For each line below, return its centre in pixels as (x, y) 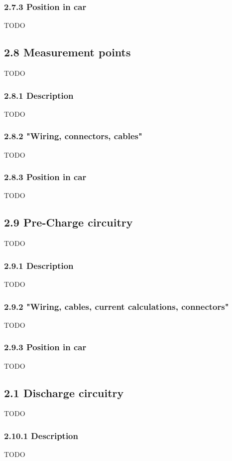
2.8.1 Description (39, 95)
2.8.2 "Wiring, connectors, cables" (73, 136)
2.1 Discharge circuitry (64, 392)
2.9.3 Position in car (45, 347)
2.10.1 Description (41, 436)
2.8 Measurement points (67, 52)
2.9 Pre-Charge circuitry (68, 222)
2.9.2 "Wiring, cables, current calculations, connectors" (116, 306)
